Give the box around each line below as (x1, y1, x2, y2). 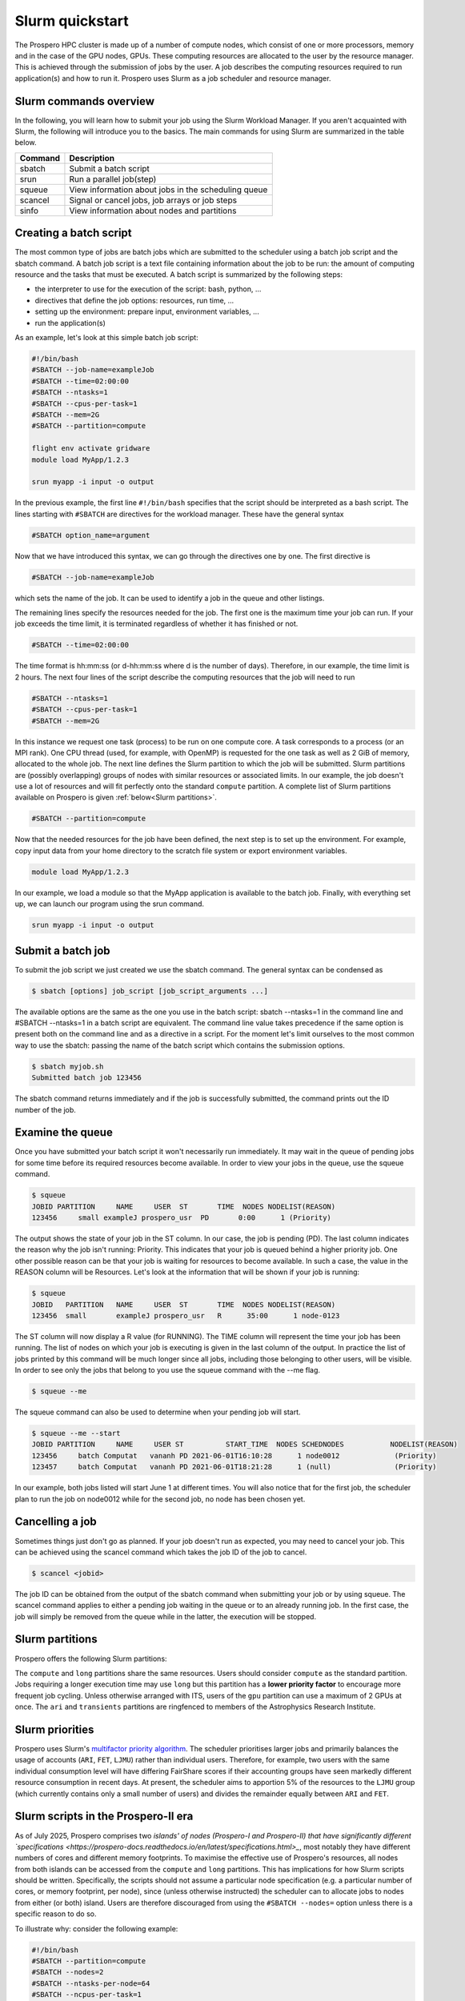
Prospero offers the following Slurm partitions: (14, 1654, 167, 1663)
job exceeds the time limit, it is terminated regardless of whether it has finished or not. (14, 619, 299, 628)
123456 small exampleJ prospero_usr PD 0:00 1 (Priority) (31, 1213, 332, 1222)
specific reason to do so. (14, 1909, 97, 1919)
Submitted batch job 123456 (31, 1073, 142, 1082)
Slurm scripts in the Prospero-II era (14, 1810, 194, 1823)
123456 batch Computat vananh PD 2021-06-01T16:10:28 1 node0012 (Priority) (31, 1451, 437, 1460)
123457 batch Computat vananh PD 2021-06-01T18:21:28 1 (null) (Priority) (31, 1462, 437, 1472)
